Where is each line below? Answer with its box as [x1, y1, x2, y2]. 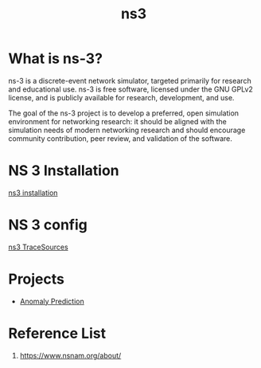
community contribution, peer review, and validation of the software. [8, 133, 233, 143]
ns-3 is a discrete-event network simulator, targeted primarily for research [8, 76, 252, 85]
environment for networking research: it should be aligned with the [8, 116, 227, 126]
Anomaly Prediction [19, 296, 85, 306]
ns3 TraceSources [8, 242, 69, 252]
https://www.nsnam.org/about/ [19, 350, 122, 360]
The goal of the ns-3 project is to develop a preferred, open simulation [8, 108, 240, 118]
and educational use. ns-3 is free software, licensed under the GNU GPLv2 [8, 84, 253, 94]
